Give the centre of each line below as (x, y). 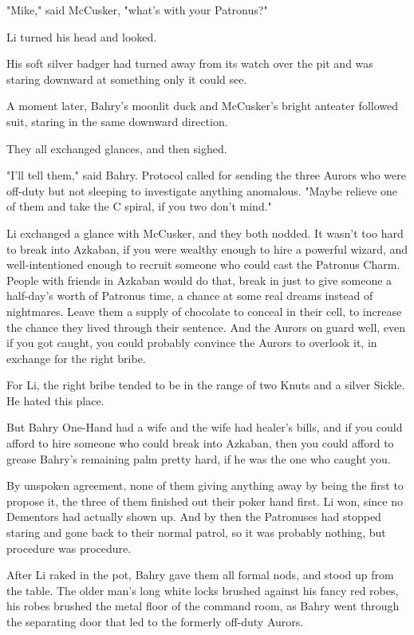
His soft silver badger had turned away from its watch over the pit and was (190, 63)
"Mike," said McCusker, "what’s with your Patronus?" (137, 10)
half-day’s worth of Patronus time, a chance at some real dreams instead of (190, 296)
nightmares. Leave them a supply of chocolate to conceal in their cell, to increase (204, 311)
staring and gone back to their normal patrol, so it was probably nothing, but (196, 532)
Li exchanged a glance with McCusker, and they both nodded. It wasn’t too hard (205, 233)
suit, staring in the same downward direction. (117, 121)
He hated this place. (55, 400)
